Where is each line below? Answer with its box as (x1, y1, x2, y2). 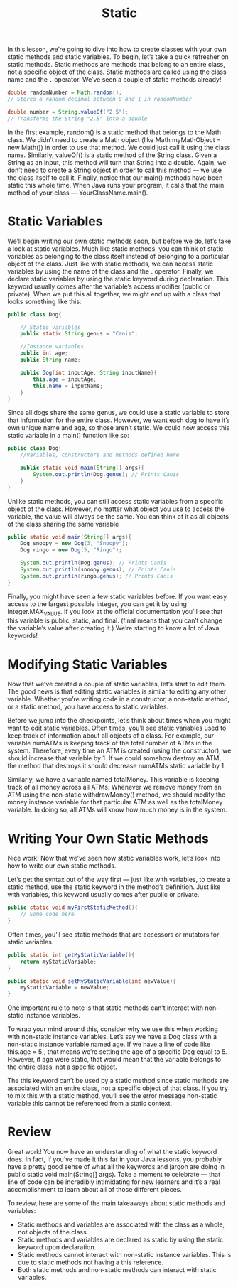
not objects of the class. (17, 1228, 89, 1237)
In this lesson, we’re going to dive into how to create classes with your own (7, 45, 227, 54)
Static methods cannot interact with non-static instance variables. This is (17, 1251, 232, 1259)
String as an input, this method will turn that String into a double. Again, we (7, 158, 227, 166)
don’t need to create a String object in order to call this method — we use (7, 166, 222, 174)
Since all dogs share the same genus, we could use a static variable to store (7, 409, 229, 417)
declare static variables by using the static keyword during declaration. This (7, 274, 229, 283)
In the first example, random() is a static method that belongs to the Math (7, 128, 222, 136)
